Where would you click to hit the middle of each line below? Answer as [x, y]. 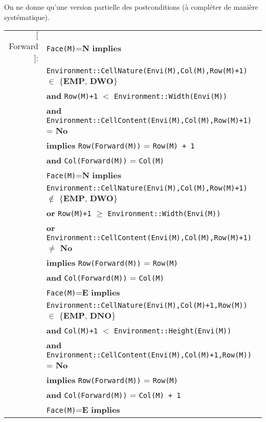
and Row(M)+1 [72, 96]
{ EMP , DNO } [87, 315]
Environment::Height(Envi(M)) [173, 331]
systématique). [27, 17]
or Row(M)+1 [69, 213]
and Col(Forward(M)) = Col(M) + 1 [114, 395]
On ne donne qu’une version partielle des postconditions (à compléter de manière [131, 7]
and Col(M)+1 [72, 330]
